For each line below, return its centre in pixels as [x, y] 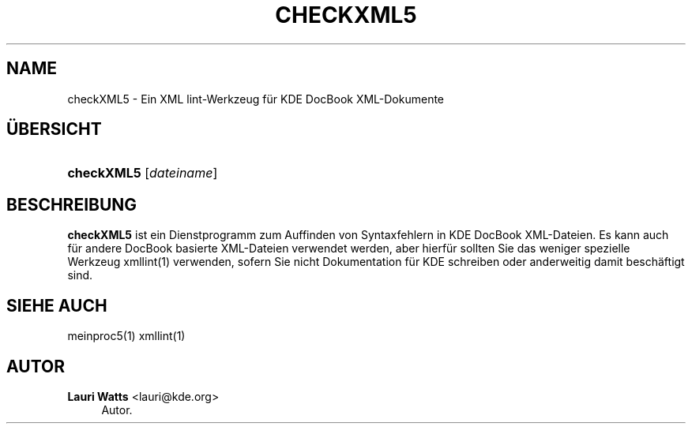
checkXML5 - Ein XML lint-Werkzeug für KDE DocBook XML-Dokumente [256, 99]
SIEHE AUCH [57, 305]
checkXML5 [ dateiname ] [143, 173]
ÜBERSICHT [54, 129]
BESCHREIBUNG [72, 204]
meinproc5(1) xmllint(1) [126, 336]
